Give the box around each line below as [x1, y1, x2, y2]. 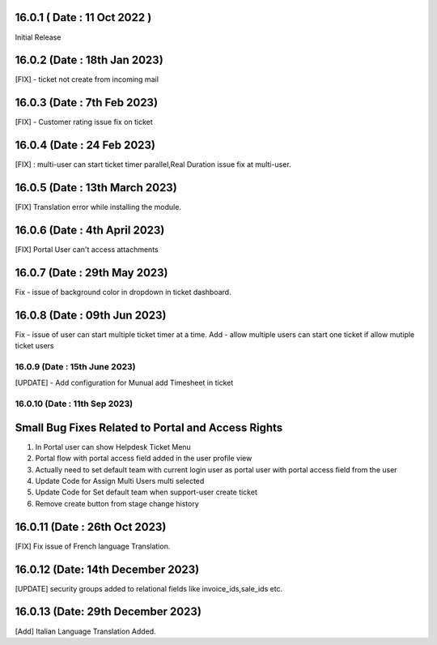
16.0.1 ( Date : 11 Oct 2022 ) [15, 11, 152, 24]
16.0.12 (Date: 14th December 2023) [15, 562, 200, 576]
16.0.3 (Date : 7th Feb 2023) [15, 96, 158, 109]
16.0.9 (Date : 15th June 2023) [15, 361, 136, 373]
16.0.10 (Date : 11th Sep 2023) [15, 398, 134, 409]
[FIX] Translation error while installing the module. [15, 203, 182, 212]
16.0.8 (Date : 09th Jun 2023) [15, 308, 167, 322]
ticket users [15, 341, 54, 351]
